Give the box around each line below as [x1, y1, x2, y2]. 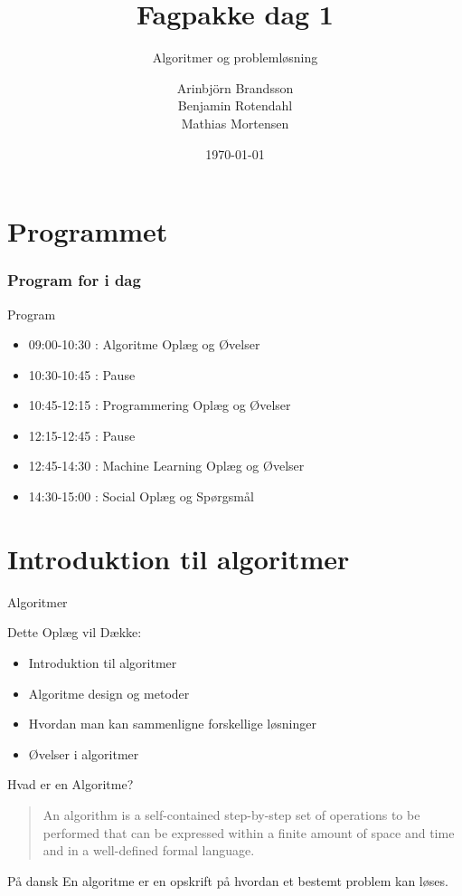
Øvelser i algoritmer [28, 744, 139, 763]
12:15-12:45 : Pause [28, 425, 136, 444]
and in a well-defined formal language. [42, 841, 255, 860]
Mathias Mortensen [181, 113, 289, 132]
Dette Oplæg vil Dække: [7, 623, 142, 642]
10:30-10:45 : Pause [28, 365, 136, 384]
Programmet [7, 213, 168, 250]
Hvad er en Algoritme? [7, 775, 134, 794]
